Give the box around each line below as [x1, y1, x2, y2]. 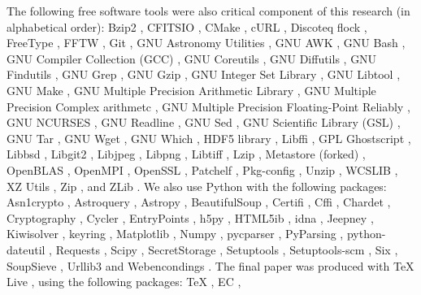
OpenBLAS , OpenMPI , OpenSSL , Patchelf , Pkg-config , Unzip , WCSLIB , [7, 161, 398, 178]
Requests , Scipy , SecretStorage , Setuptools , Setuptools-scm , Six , [55, 241, 398, 258]
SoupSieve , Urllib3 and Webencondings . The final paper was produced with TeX [7, 257, 414, 274]
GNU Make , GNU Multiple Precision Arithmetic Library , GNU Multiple [7, 81, 376, 98]
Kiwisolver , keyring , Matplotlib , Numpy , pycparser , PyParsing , [7, 225, 344, 242]
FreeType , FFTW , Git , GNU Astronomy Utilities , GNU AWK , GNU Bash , [7, 34, 406, 51]
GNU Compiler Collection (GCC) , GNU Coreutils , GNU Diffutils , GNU [7, 50, 377, 67]
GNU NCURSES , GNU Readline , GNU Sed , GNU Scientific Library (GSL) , [7, 114, 401, 131]
